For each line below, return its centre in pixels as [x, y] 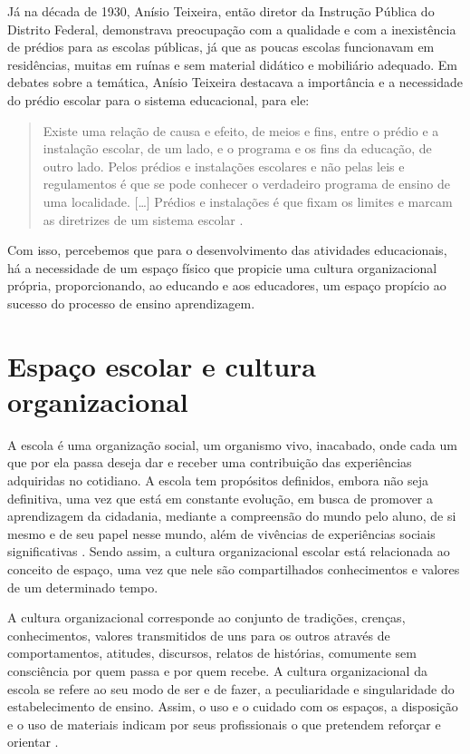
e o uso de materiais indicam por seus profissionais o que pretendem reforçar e [224, 724]
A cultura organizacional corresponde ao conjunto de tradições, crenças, [206, 617]
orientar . [33, 742]
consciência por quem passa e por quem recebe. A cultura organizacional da [217, 670]
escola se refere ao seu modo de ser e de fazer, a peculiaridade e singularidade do [231, 688]
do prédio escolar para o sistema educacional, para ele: [158, 99]
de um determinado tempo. [83, 587]
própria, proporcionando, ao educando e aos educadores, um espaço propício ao [227, 285]
